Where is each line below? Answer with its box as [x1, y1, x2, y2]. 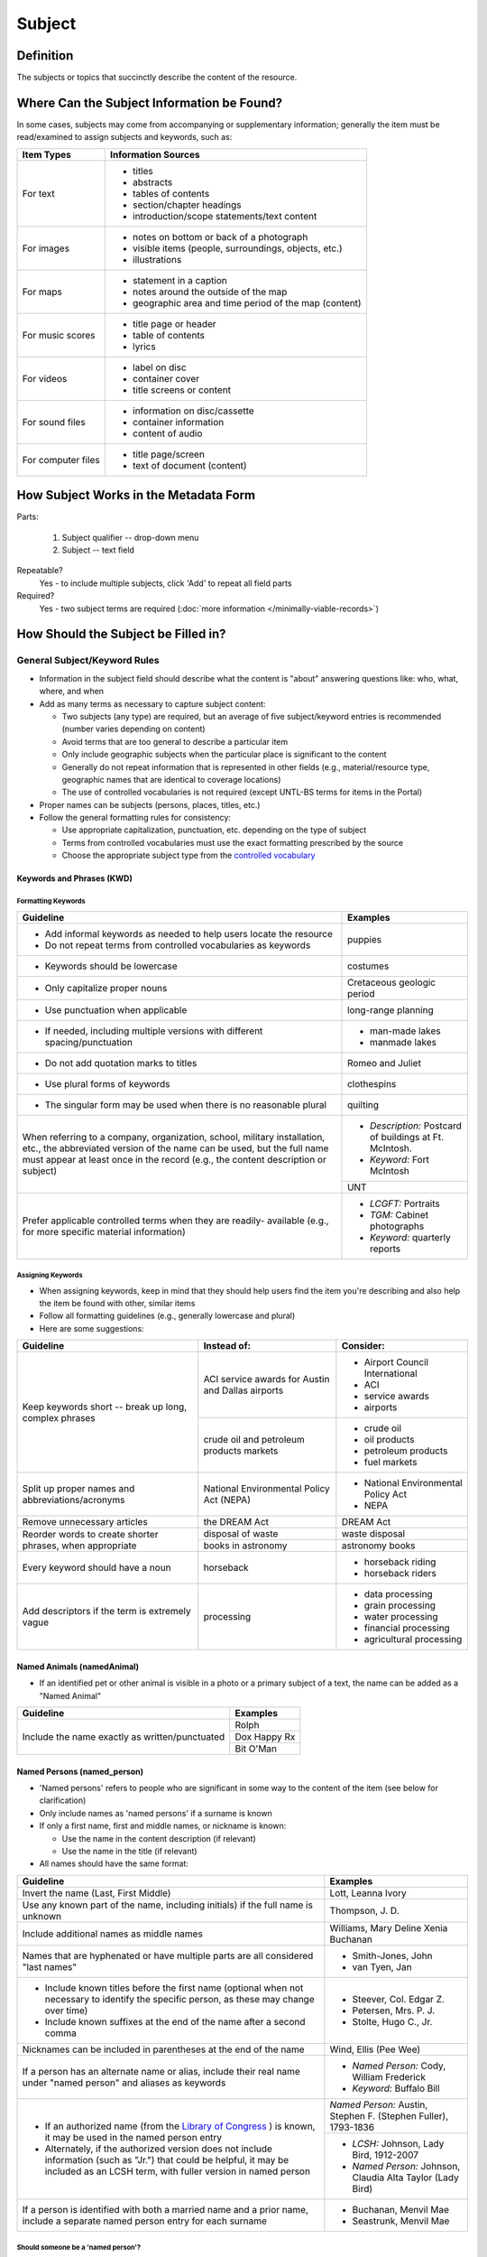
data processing [363, 1588, 433, 1601]
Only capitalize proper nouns [44, 981, 168, 994]
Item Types [22, 148, 71, 161]
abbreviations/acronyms [22, 1494, 125, 1507]
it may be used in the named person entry [44, 2132, 223, 2144]
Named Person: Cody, [352, 2059, 446, 2072]
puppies [347, 933, 382, 945]
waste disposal [341, 1528, 406, 1540]
